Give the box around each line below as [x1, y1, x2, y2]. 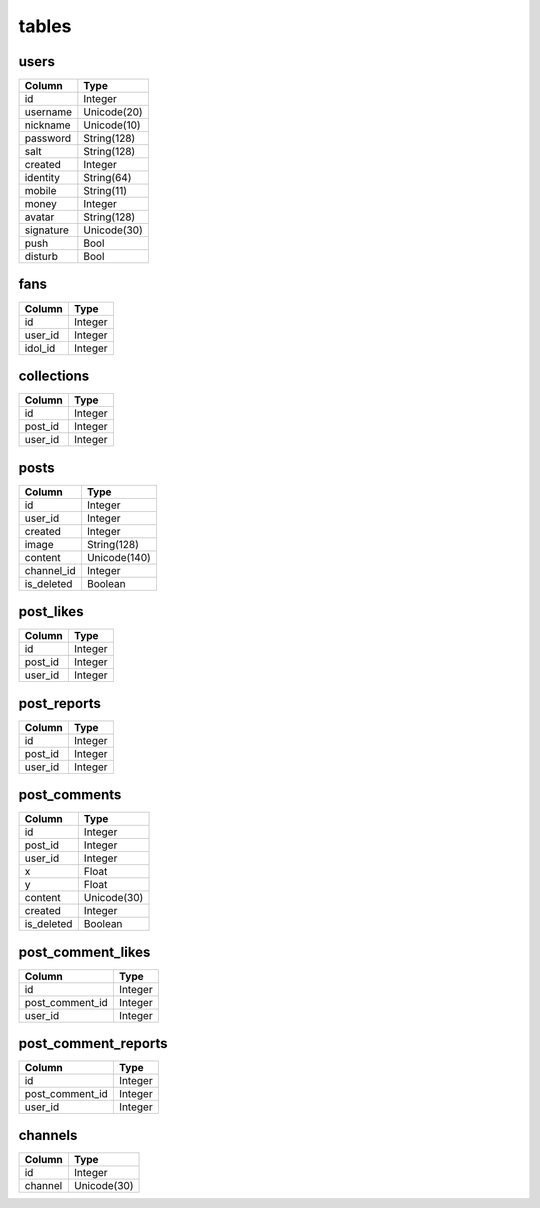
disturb [24, 250, 59, 264]
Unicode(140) [86, 550, 152, 564]
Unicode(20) [83, 105, 144, 119]
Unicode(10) [83, 118, 141, 132]
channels [18, 1126, 78, 1144]
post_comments [18, 786, 122, 804]
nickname [24, 118, 71, 132]
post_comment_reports [18, 1035, 169, 1052]
